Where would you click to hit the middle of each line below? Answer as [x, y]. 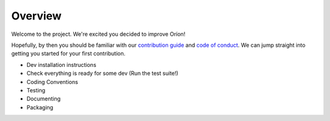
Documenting [44, 99]
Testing [36, 90]
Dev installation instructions [61, 64]
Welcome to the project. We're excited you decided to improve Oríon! [98, 34]
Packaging [40, 107]
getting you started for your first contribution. [68, 54]
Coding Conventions [53, 81]
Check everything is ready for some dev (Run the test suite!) [102, 74]
